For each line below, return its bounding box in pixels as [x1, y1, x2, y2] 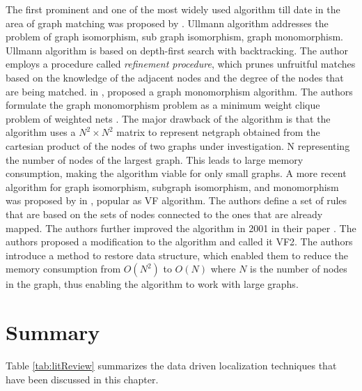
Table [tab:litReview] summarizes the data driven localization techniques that [6, 358, 337, 372]
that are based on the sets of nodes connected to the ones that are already [6, 206, 323, 221]
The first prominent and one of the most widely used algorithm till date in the [6, 2, 340, 16]
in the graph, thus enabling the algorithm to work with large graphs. [6, 277, 299, 291]
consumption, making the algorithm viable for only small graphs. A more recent [6, 166, 347, 181]
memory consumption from [6, 261, 121, 276]
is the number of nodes [250, 261, 347, 276]
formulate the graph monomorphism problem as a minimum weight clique [6, 98, 320, 112]
